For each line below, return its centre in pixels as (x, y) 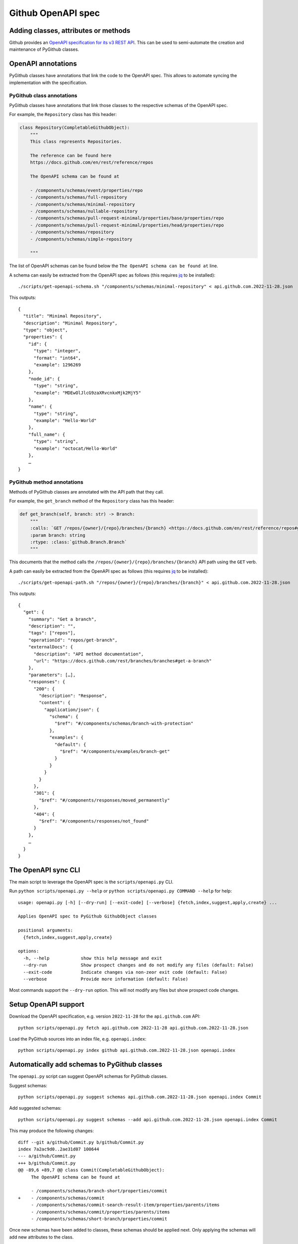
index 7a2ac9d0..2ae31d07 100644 (59, 1149)
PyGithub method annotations (46, 482)
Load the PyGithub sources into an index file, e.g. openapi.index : (78, 1039)
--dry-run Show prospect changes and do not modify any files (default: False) (138, 965)
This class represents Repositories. (76, 142)
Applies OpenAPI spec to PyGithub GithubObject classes (87, 916)
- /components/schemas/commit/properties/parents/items (100, 1212)
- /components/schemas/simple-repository (81, 239)
